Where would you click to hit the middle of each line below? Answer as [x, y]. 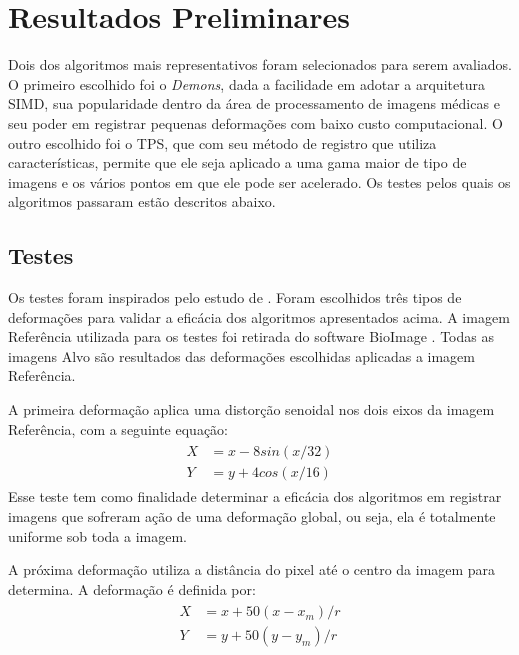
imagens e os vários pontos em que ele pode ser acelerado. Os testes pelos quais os [259, 181]
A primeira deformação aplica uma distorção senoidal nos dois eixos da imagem [251, 409]
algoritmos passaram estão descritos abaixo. [142, 201]
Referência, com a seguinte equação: [118, 428]
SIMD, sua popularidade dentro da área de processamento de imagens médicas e [254, 103]
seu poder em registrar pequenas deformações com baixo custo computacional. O [255, 122]
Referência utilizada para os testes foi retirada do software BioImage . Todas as [251, 336]
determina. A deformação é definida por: [132, 588]
